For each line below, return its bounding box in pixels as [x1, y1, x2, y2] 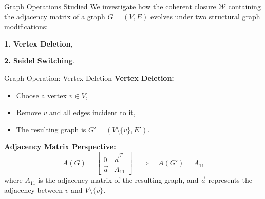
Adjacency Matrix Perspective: [4, 141, 116, 152]
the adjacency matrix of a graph [4, 11, 105, 21]
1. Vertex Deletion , [4, 38, 73, 49]
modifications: [4, 21, 48, 32]
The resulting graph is [16, 124, 86, 135]
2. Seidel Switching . [4, 55, 75, 66]
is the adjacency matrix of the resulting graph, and [38, 174, 199, 185]
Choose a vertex [16, 90, 67, 100]
